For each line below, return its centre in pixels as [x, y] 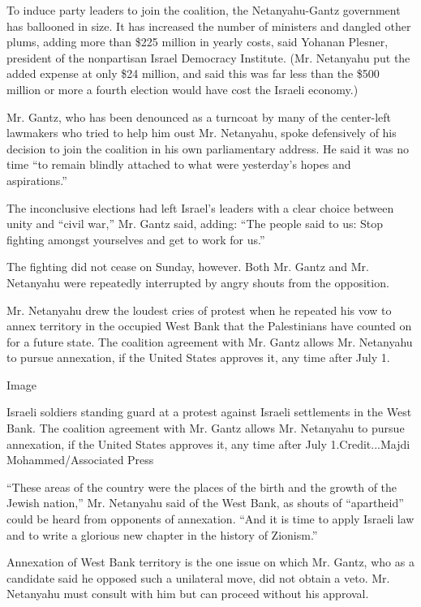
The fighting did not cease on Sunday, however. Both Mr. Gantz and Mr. [188, 267]
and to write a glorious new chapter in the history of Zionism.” [162, 534]
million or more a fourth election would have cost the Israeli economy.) [183, 89]
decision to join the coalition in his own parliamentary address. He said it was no [208, 148]
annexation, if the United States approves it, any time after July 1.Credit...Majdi [208, 443]
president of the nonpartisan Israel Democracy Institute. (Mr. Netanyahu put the [208, 57]
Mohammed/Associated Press [80, 460]
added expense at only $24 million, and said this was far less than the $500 [193, 73]
